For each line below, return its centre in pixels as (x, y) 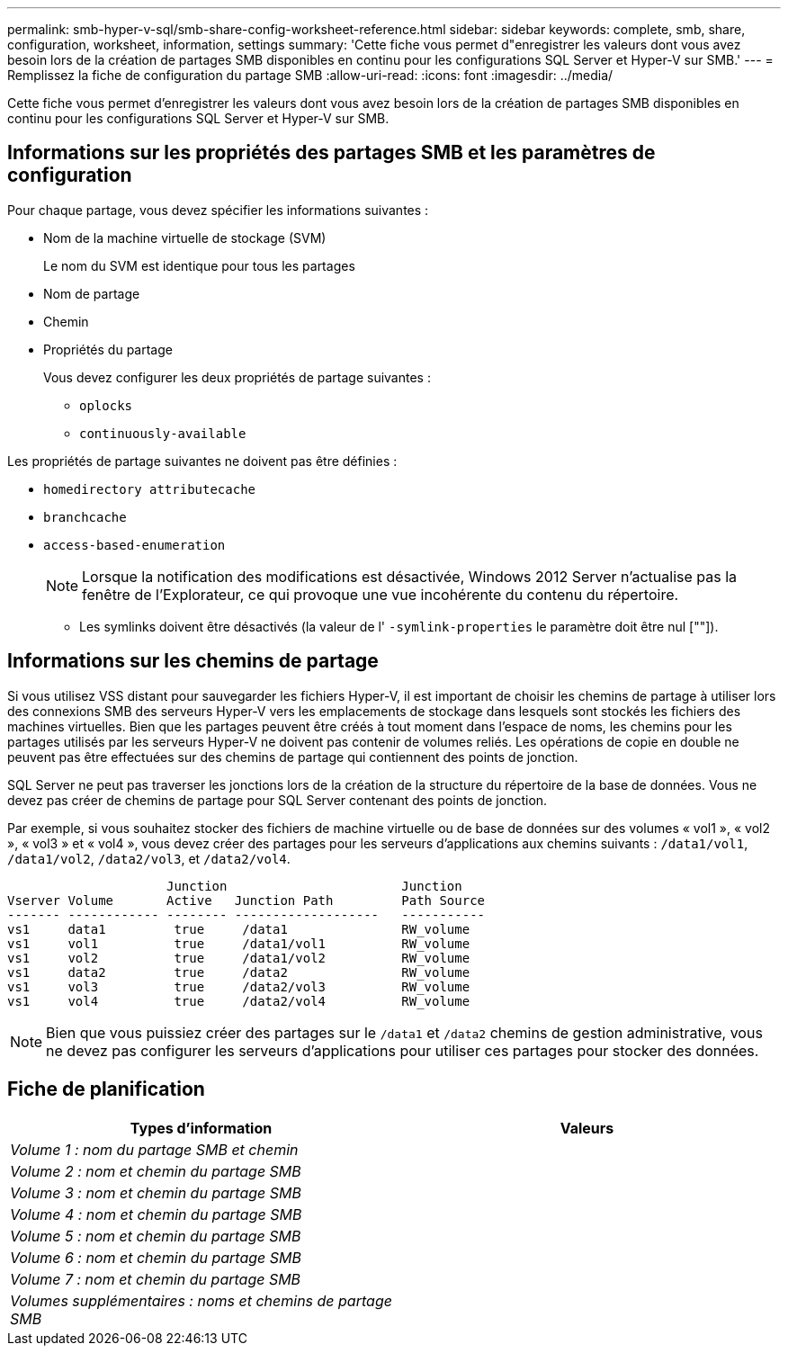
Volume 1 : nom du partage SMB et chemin (154, 1149)
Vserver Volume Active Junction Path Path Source (246, 900)
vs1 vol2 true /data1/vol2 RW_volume (239, 958)
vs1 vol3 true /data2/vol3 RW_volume (239, 986)
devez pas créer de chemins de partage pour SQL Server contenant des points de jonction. (278, 800)
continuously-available (163, 433)
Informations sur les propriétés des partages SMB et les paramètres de (331, 153)
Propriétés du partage (108, 349)
